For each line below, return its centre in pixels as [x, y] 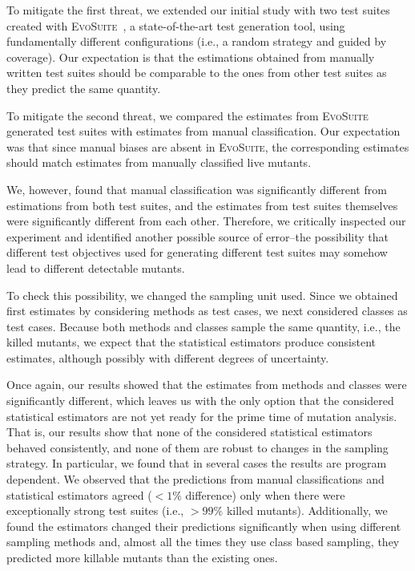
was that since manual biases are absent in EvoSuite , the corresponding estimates [208, 146]
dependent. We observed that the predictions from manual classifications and [195, 479]
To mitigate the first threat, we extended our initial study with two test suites [198, 10]
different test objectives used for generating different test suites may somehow [197, 252]
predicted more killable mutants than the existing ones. [142, 557]
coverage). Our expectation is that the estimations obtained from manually [191, 57]
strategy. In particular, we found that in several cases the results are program [197, 463]
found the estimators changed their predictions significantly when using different [204, 526]
